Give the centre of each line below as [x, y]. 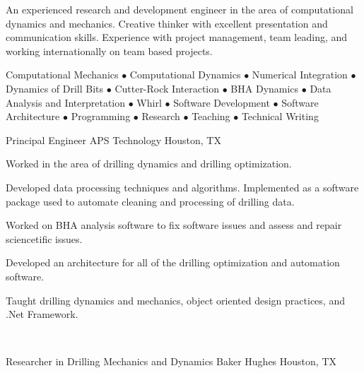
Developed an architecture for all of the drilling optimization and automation [173, 262]
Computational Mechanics [62, 75]
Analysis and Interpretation [66, 102]
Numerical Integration [300, 75]
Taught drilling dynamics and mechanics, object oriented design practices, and [175, 300]
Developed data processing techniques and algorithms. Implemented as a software [182, 187]
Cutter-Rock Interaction [167, 88]
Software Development [222, 102]
